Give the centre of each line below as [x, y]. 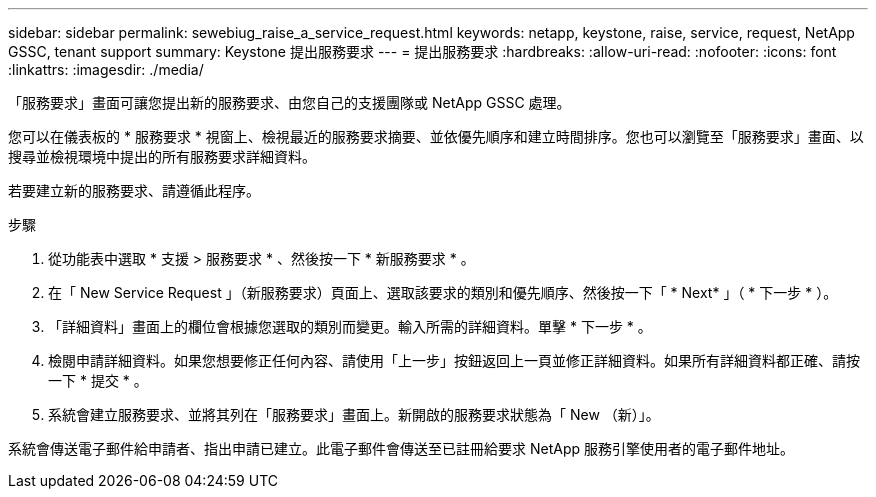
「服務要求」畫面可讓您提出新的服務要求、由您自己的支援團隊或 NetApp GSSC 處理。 [289, 102]
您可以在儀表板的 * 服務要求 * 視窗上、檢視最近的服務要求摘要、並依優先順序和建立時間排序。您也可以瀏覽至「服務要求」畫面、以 [436, 136]
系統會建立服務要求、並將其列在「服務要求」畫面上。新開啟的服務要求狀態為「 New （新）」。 [354, 414]
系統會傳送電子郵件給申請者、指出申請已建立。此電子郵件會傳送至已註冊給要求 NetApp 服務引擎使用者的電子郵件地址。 [401, 448]
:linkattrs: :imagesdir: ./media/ [106, 69]
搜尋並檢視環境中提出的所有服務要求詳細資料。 [162, 156]
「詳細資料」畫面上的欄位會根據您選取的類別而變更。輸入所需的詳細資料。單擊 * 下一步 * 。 [350, 326]
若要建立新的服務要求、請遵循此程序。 [134, 190]
